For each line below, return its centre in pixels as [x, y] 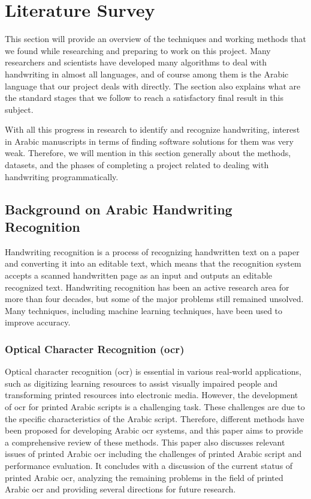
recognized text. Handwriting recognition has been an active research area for [147, 287]
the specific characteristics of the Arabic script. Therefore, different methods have [155, 418]
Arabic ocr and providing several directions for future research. [120, 489]
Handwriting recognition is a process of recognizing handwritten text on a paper [152, 251]
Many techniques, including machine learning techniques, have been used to [144, 310]
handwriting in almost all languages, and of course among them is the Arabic [147, 74]
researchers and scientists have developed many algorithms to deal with [136, 62]
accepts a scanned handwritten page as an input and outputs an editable [139, 275]
